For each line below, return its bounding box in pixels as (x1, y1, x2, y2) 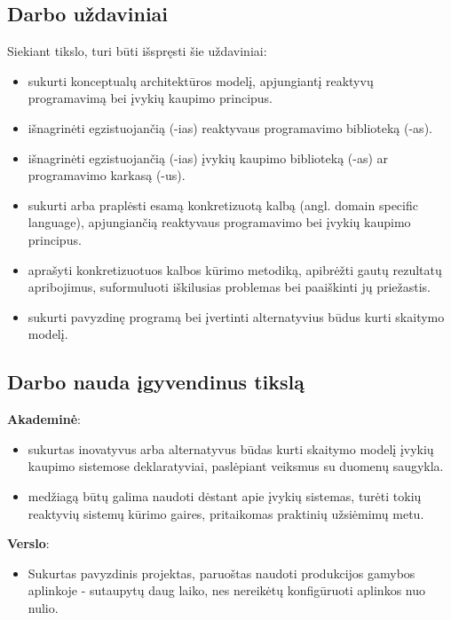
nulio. (28, 598, 59, 616)
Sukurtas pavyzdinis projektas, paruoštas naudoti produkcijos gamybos (28, 563, 415, 582)
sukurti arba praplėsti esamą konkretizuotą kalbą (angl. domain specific (28, 195, 418, 214)
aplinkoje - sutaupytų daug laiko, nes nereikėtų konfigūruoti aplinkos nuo (28, 581, 426, 600)
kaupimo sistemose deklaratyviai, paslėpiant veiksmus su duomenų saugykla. (28, 457, 444, 475)
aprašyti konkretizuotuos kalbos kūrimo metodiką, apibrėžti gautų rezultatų (28, 260, 442, 279)
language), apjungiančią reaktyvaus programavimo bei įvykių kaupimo (28, 213, 411, 232)
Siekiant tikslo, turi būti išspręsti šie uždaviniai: (7, 42, 267, 60)
